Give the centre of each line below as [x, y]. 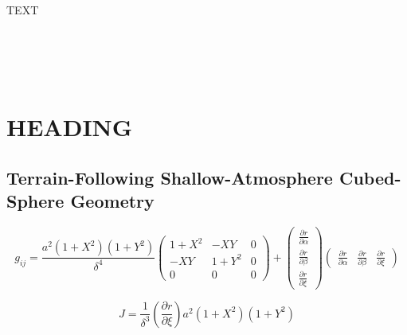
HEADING [70, 127]
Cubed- [370, 177]
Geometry [112, 201]
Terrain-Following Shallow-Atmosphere [170, 177]
